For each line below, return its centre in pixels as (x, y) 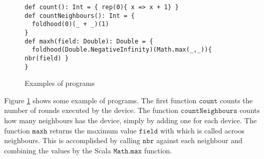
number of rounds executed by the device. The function (91, 110)
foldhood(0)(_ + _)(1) (70, 24)
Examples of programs (60, 83)
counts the (236, 100)
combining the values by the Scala (58, 150)
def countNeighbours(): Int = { (80, 16)
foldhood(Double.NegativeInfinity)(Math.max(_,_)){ (122, 50)
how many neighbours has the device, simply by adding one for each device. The (130, 120)
